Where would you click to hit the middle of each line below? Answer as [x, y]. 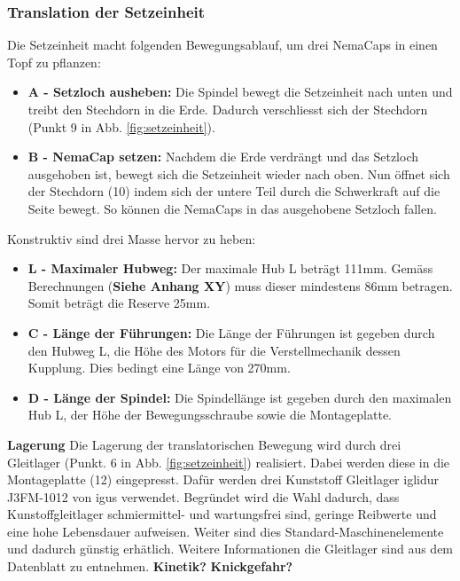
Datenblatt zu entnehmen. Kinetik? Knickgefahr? [150, 566]
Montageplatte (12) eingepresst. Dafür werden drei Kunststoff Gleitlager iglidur [223, 479]
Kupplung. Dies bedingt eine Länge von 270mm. [159, 368]
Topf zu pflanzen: [54, 62]
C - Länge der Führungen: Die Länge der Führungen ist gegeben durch [231, 332]
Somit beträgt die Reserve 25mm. [119, 303]
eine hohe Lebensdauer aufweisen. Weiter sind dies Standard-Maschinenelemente [226, 531]
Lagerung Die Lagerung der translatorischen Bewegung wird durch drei [204, 444]
